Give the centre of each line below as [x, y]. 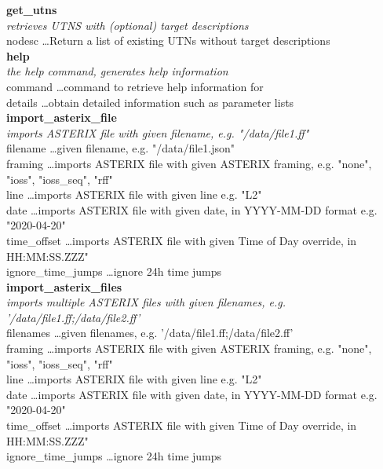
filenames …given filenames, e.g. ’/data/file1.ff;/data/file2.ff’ [150, 333]
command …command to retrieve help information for [135, 86]
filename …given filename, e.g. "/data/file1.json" [120, 148]
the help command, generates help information [117, 71]
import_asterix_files [64, 286]
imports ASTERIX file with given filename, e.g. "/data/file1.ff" [158, 132]
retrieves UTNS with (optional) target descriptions [128, 25]
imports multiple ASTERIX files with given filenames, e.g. [146, 302]
